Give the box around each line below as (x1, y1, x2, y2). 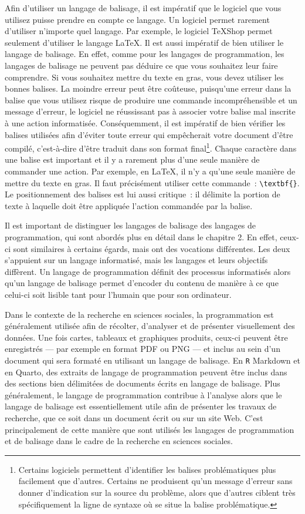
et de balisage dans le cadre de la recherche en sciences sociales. (5, 435, 233, 447)
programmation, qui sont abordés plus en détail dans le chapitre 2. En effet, (5, 231, 277, 243)
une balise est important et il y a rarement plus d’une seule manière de (5, 153, 260, 166)
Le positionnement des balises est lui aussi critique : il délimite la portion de (5, 188, 280, 200)
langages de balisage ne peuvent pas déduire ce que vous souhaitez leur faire (5, 59, 278, 71)
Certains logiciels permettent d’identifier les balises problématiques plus (18, 463, 276, 475)
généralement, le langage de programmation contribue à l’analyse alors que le (5, 388, 282, 401)
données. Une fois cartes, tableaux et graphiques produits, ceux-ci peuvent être (5, 331, 288, 343)
